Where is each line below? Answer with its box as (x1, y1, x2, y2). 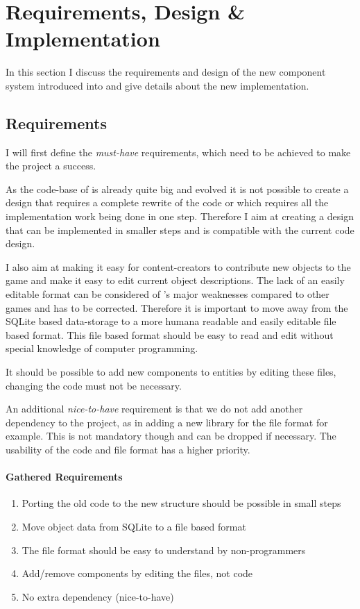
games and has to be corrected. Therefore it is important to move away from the (6, 300, 348, 315)
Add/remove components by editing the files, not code (22, 566, 253, 581)
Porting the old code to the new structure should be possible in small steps (22, 496, 341, 510)
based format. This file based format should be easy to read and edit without (6, 327, 334, 342)
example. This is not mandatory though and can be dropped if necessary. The (6, 428, 336, 443)
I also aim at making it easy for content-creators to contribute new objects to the (6, 259, 351, 274)
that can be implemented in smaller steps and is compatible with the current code (6, 222, 354, 237)
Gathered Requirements (6, 469, 123, 484)
